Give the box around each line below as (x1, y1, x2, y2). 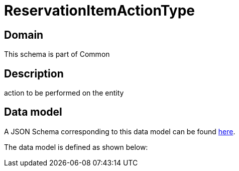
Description (4, 67, 64, 80)
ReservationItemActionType (4, 2, 195, 19)
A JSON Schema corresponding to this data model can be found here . (4, 127, 235, 136)
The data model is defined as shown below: (4, 142, 148, 151)
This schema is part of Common (4, 50, 110, 59)
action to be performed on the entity (4, 89, 124, 98)
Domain (4, 28, 44, 41)
